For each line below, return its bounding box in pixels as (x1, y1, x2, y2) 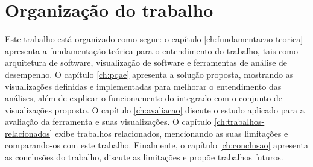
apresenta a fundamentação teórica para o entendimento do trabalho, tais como (5, 44, 299, 57)
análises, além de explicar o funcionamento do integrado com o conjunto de (5, 92, 282, 104)
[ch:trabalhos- (214, 115, 265, 128)
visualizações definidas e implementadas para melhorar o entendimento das (5, 80, 282, 92)
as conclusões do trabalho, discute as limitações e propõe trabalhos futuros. (5, 151, 283, 163)
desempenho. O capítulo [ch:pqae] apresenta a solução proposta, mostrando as (5, 68, 294, 80)
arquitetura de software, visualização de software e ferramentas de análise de (5, 56, 288, 69)
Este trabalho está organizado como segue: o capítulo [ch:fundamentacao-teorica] (5, 33, 303, 45)
